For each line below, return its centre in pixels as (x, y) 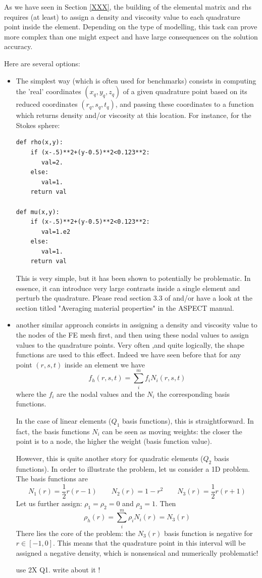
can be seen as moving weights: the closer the (172, 431)
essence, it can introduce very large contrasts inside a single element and (128, 288)
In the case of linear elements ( (64, 420)
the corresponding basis (194, 394)
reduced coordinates (47, 104)
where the (31, 394)
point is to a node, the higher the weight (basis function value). (114, 441)
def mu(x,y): (38, 212)
